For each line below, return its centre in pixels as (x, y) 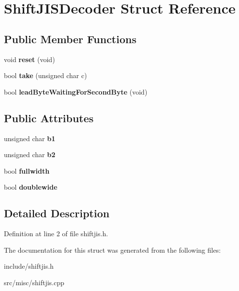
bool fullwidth (27, 170)
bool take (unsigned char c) (45, 75)
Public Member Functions (70, 39)
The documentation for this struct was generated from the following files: (112, 250)
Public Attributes (49, 118)
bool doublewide (31, 187)
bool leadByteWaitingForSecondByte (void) (76, 91)
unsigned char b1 (30, 138)
